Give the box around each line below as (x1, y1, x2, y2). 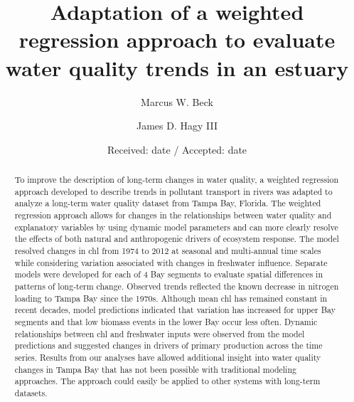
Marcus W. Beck (141, 94, 213, 109)
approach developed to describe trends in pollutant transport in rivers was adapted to (14, 185, 333, 197)
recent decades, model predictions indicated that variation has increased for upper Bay (14, 304, 336, 316)
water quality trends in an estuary (5, 53, 349, 82)
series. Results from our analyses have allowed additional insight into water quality (14, 351, 321, 363)
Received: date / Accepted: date (107, 142, 247, 157)
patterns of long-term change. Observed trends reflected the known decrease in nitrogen (14, 280, 339, 292)
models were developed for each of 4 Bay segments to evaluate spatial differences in (14, 268, 323, 280)
